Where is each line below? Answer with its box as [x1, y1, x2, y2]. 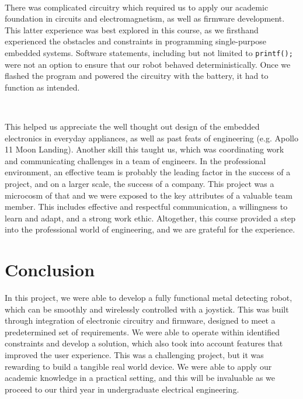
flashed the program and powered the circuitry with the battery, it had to [5, 70, 269, 82]
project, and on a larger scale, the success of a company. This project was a [5, 177, 274, 189]
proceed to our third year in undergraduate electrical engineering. [5, 383, 239, 395]
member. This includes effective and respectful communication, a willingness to [5, 200, 288, 213]
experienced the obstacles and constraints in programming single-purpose [5, 35, 266, 47]
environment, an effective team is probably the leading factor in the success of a [5, 166, 291, 178]
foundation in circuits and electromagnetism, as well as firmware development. [5, 12, 285, 25]
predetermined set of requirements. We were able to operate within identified [5, 325, 280, 338]
